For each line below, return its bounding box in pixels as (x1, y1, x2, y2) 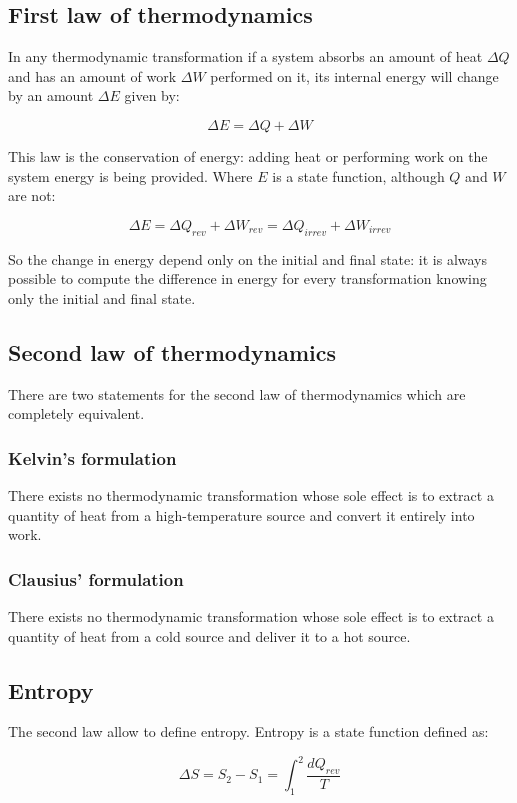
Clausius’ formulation (8, 566, 184, 591)
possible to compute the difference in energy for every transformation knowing (8, 268, 487, 289)
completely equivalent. (8, 403, 145, 424)
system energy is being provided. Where (8, 165, 253, 186)
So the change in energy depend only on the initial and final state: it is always (8, 248, 488, 269)
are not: (8, 185, 56, 206)
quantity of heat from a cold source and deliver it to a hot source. (8, 625, 411, 646)
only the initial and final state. (8, 287, 196, 308)
